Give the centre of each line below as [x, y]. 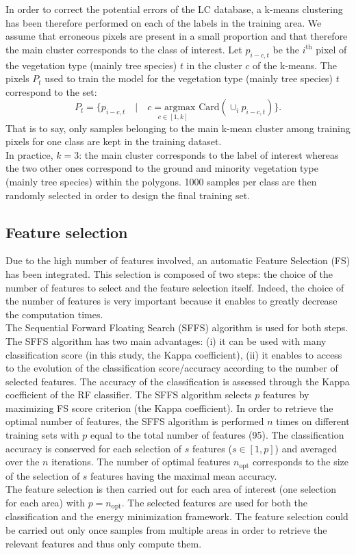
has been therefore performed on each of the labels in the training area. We [164, 22]
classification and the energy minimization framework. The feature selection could [177, 516]
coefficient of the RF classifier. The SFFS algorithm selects [129, 395]
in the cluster [214, 65]
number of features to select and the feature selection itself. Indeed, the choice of [175, 287]
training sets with [42, 435]
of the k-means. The [295, 65]
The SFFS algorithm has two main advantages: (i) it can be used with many [166, 340]
